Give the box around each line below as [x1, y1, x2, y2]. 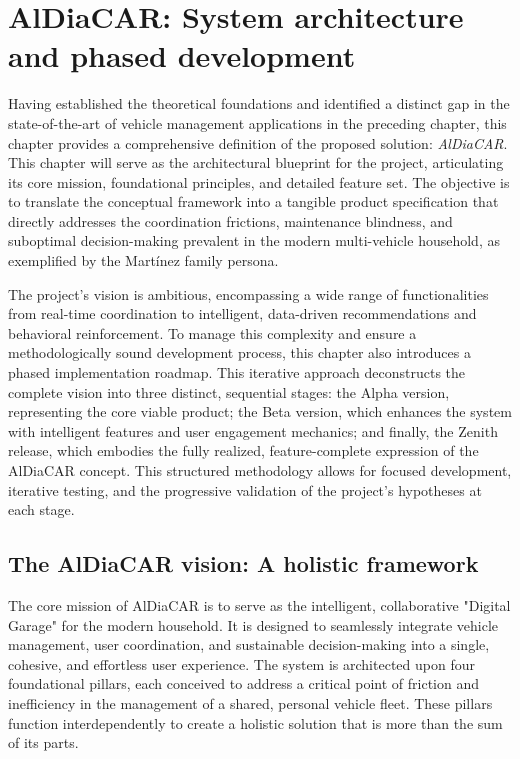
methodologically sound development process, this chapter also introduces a [8, 342, 471, 363]
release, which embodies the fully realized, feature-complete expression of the [8, 440, 479, 461]
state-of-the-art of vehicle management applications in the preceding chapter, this [8, 112, 507, 133]
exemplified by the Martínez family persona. [8, 250, 279, 271]
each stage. [8, 499, 75, 520]
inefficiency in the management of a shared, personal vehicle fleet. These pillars [8, 692, 493, 713]
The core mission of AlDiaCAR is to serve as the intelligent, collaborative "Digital [8, 594, 511, 615]
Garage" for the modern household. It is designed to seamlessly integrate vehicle [8, 614, 499, 635]
